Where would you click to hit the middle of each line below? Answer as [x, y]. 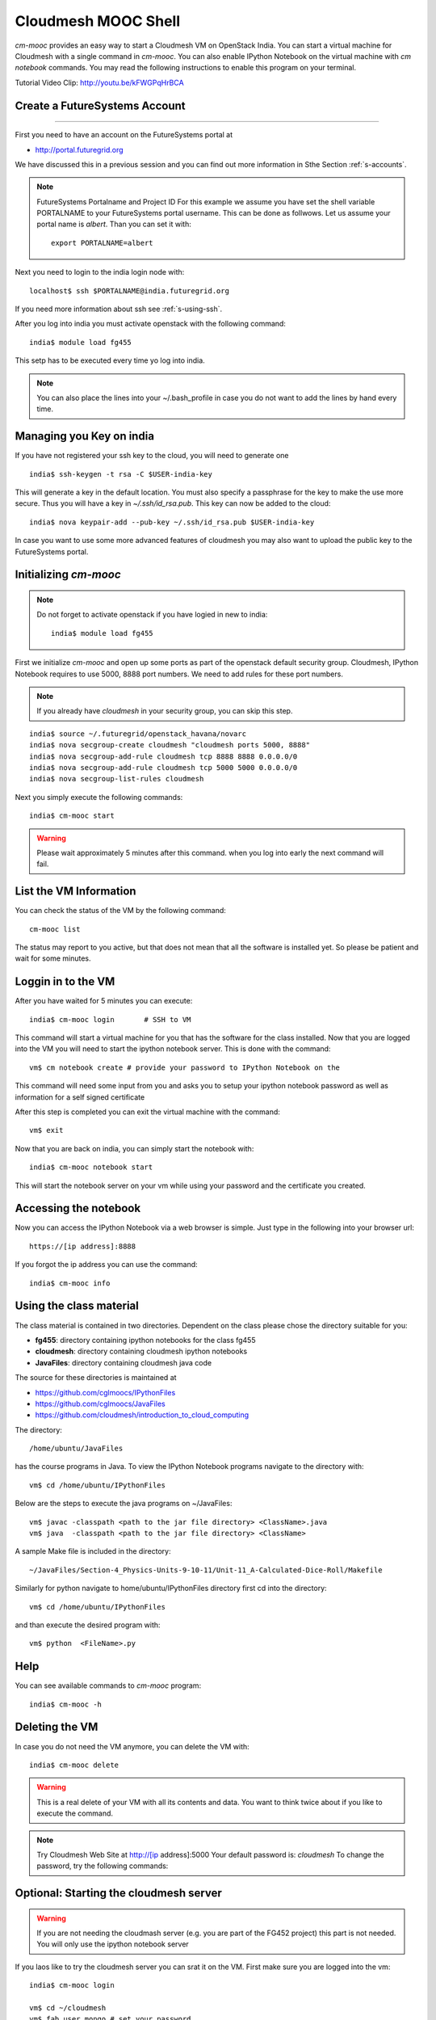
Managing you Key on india [85, 436]
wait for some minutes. [53, 958]
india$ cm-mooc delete [74, 1765]
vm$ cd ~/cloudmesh [68, 2008]
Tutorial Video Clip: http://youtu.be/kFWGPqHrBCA [100, 82]
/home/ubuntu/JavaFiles [76, 1449]
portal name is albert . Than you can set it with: [114, 224]
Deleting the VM [57, 1727]
